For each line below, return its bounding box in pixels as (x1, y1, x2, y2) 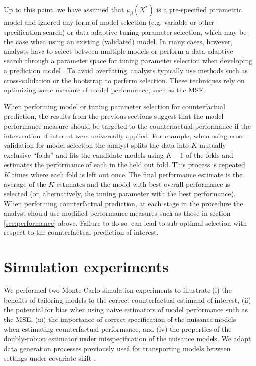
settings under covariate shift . (4, 353, 96, 363)
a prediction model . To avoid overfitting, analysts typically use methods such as (4, 65, 248, 75)
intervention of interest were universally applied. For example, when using (4, 130, 228, 140)
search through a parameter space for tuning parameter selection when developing (4, 55, 253, 66)
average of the (4, 179, 46, 189)
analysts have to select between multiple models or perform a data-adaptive (4, 46, 233, 56)
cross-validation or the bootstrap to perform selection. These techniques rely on (4, 75, 245, 85)
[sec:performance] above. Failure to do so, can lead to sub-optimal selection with (4, 217, 247, 228)
